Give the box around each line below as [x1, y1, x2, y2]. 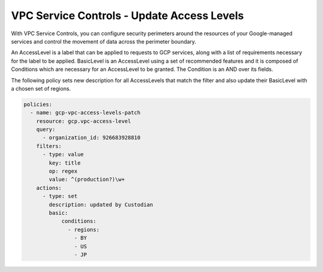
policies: [23, 101, 53, 107]
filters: [36, 143, 62, 149]
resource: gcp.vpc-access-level [36, 118, 132, 125]
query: [36, 126, 56, 133]
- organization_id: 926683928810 [42, 134, 141, 141]
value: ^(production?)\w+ [48, 176, 125, 183]
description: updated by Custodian [48, 201, 154, 208]
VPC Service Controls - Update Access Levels [11, 9, 244, 22]
